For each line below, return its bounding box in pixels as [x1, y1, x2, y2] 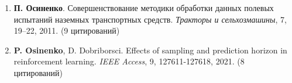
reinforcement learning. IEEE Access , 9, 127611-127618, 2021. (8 [13, 55, 245, 67]
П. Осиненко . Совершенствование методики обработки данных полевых [13, 2, 274, 13]
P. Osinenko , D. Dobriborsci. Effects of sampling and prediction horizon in [13, 44, 287, 56]
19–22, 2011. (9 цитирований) [13, 24, 120, 37]
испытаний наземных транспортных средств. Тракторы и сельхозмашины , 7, [13, 13, 287, 25]
